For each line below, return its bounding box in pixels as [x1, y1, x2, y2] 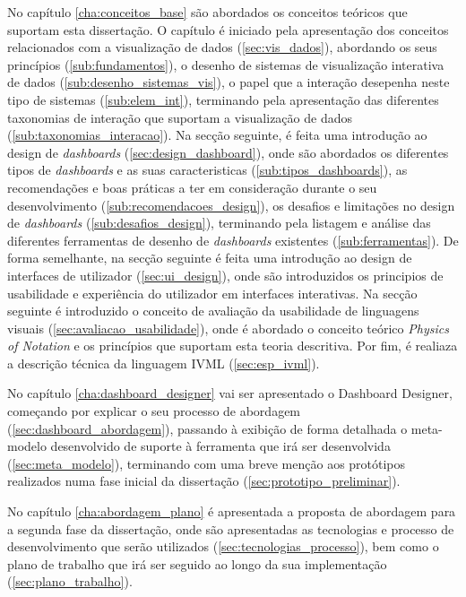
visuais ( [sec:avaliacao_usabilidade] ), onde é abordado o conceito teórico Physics [7, 318, 449, 337]
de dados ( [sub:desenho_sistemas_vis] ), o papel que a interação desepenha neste [7, 73, 450, 91]
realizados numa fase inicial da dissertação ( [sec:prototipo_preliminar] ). [7, 472, 401, 490]
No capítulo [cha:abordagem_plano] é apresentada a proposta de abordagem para [7, 502, 456, 521]
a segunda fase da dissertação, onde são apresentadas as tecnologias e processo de [7, 519, 454, 538]
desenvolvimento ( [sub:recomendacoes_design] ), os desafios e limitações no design [7, 195, 455, 214]
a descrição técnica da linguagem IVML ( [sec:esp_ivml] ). [7, 353, 320, 372]
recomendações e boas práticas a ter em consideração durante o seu [7, 177, 377, 196]
